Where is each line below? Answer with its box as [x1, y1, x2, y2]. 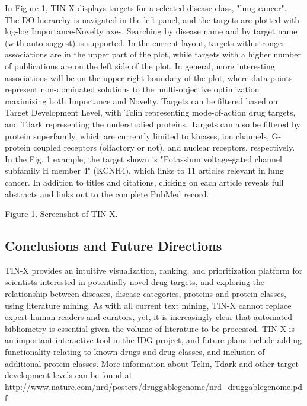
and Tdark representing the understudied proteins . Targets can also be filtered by [5, 117, 300, 130]
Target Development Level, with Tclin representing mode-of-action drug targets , [5, 106, 296, 119]
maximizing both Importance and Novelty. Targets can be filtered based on [5, 94, 278, 107]
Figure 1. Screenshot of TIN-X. [5, 207, 118, 220]
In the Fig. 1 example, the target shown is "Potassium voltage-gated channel [5, 152, 282, 165]
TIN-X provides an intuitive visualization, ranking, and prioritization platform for [5, 264, 303, 276]
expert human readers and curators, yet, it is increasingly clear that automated [5, 311, 293, 323]
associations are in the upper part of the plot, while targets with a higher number [5, 48, 301, 60]
